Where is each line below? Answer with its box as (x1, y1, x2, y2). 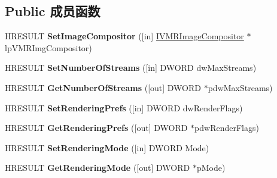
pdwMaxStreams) (208, 81, 273, 93)
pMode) (196, 161, 226, 174)
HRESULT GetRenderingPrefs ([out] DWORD (5, 121, 188, 134)
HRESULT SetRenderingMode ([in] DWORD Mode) (5, 141, 209, 154)
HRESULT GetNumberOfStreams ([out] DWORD (5, 81, 202, 93)
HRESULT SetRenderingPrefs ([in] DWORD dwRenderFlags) (5, 101, 243, 114)
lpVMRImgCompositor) (5, 41, 92, 54)
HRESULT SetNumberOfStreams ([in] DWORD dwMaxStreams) (5, 61, 257, 74)
